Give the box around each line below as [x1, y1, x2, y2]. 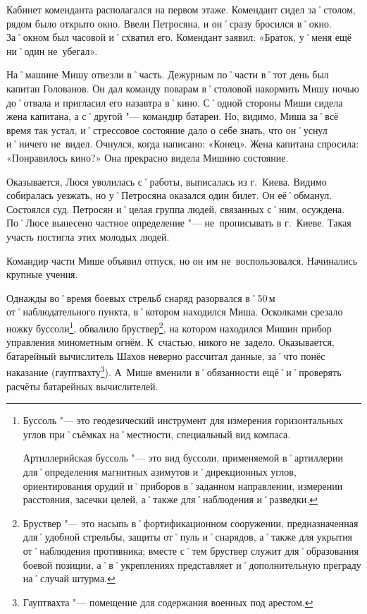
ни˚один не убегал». [6, 43, 98, 58]
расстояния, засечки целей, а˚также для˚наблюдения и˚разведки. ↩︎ [23, 492, 318, 507]
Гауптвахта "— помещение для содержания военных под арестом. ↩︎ [23, 594, 313, 609]
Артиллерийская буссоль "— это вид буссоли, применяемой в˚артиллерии [23, 450, 343, 465]
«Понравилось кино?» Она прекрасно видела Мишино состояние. [6, 150, 289, 164]
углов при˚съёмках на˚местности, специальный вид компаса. [23, 426, 291, 441]
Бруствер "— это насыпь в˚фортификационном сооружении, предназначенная [23, 515, 359, 530]
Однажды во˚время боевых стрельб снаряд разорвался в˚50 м [6, 290, 275, 305]
